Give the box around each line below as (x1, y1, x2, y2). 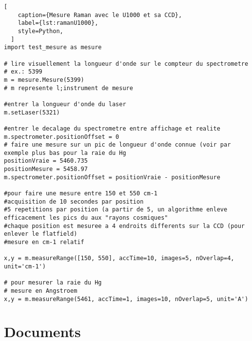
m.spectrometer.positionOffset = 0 (4, 133, 119, 140)
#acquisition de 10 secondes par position (4, 198, 144, 205)
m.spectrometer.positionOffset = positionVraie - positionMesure (4, 173, 220, 181)
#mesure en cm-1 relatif (4, 239, 84, 246)
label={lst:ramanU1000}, (18, 19, 98, 27)
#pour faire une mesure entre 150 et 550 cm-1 (4, 190, 157, 197)
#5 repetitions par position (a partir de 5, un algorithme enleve (4, 206, 228, 213)
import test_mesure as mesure (4, 44, 102, 51)
